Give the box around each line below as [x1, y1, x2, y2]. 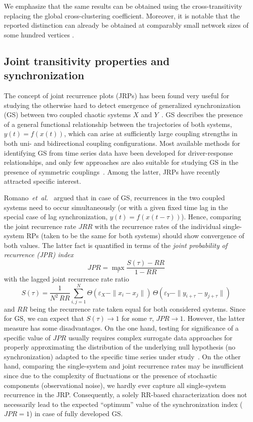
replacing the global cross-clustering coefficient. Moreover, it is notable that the [4, 10, 240, 20]
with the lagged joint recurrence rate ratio [4, 274, 129, 284]
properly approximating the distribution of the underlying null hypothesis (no [4, 342, 236, 352]
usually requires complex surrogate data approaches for [68, 332, 233, 342]
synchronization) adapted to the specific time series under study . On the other [4, 351, 241, 361]
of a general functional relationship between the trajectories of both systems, [4, 119, 232, 129]
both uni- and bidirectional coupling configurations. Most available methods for [4, 138, 240, 148]
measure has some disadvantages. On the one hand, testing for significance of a [4, 323, 239, 333]
